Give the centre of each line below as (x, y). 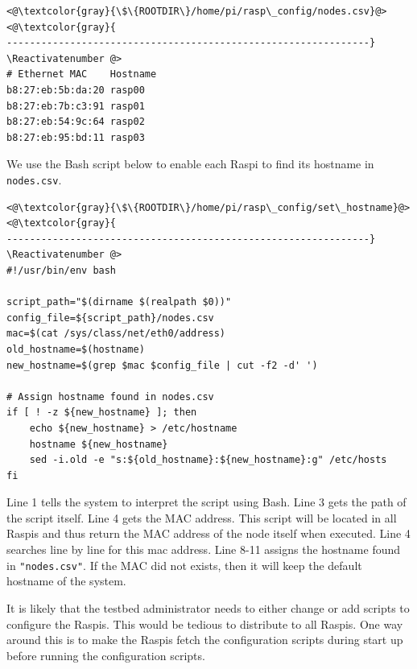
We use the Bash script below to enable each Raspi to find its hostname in (190, 164)
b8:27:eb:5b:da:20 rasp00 (76, 90)
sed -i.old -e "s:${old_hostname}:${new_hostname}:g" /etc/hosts (208, 460)
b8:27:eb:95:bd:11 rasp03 (76, 137)
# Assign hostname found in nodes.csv (110, 396)
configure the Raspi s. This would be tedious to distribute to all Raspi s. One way (205, 624)
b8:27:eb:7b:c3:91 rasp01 (76, 106)
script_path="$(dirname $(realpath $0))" (119, 302)
